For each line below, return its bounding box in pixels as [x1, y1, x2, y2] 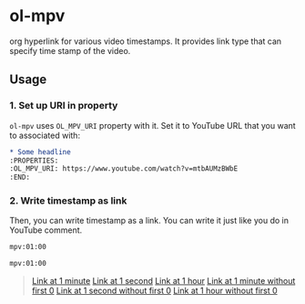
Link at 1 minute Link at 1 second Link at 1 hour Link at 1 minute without [31, 276, 296, 287]
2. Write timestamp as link [9, 194, 127, 207]
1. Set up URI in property [9, 100, 118, 112]
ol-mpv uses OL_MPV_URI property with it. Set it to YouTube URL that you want [9, 120, 296, 131]
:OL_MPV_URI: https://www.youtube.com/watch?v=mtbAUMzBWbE [9, 164, 239, 173]
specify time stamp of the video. [9, 45, 131, 56]
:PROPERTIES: [9, 156, 59, 165]
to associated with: [9, 130, 80, 141]
